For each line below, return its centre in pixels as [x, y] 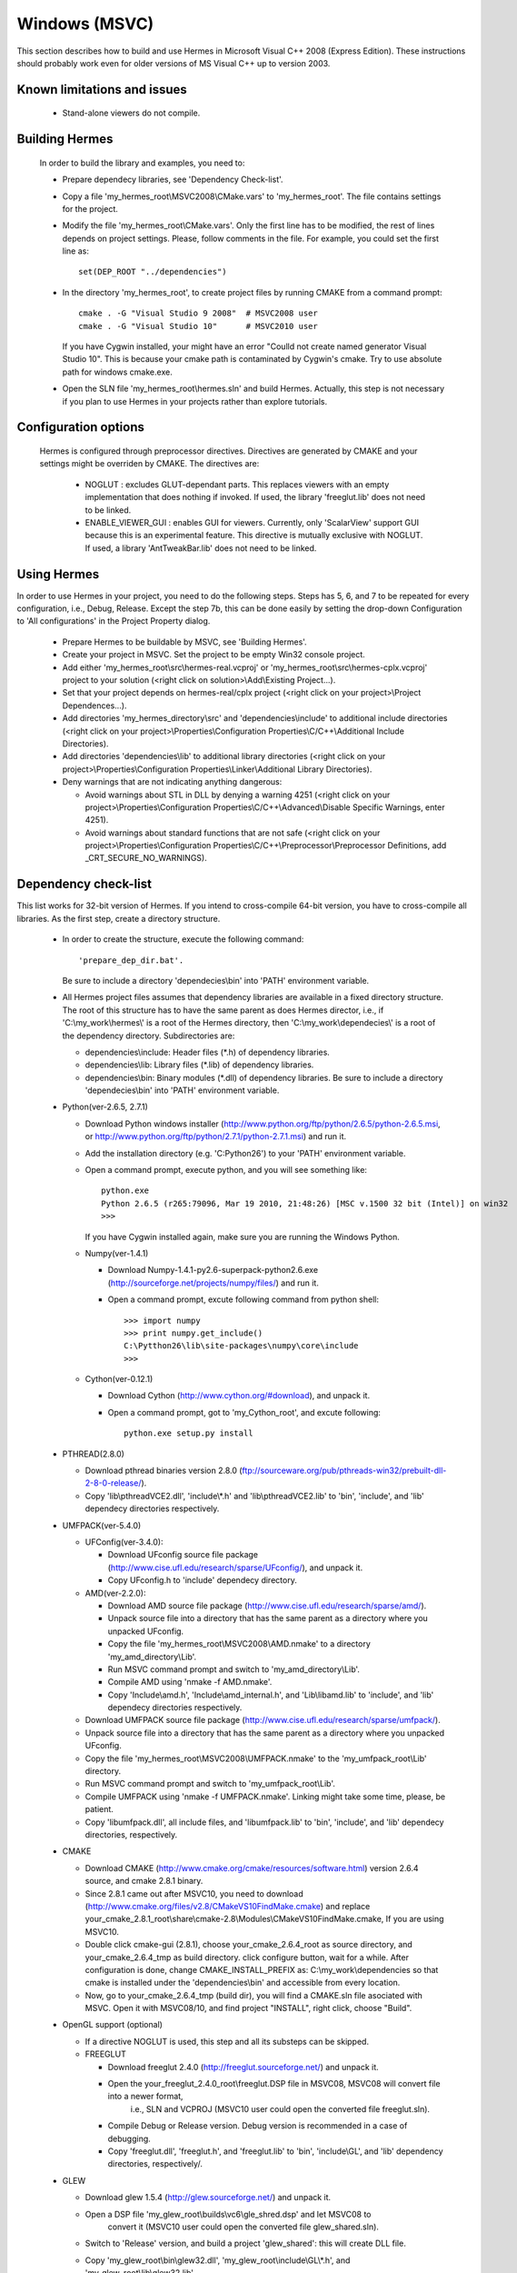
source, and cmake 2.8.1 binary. [144, 1881]
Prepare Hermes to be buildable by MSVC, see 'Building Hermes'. [185, 642]
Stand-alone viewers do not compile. [131, 113]
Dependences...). [94, 706]
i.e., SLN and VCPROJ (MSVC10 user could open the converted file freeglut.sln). [280, 2108]
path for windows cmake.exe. [117, 372]
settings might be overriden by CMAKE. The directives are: [149, 464]
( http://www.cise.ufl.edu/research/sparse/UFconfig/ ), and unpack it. [235, 1567]
